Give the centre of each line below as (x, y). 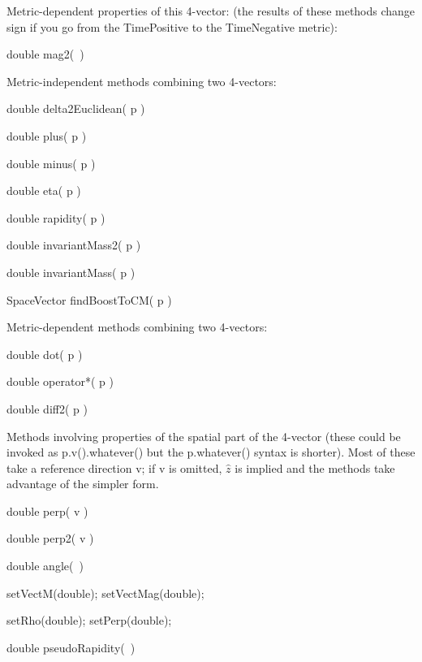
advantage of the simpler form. (83, 484)
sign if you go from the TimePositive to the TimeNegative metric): (172, 26)
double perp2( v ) (50, 538)
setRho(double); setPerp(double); (89, 620)
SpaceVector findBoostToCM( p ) (89, 299)
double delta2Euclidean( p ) (76, 108)
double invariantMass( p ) (71, 272)
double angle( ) (45, 566)
